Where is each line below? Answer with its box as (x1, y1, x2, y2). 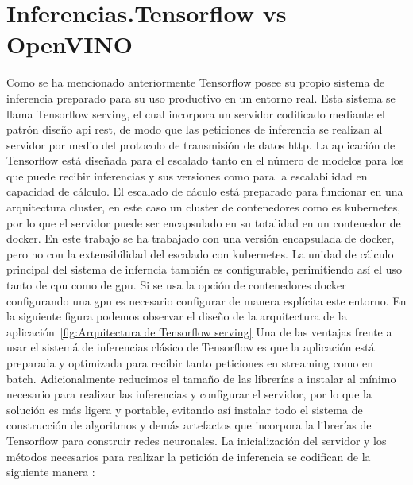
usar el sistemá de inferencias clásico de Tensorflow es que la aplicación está (6, 339, 375, 355)
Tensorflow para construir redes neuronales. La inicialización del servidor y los (6, 432, 387, 448)
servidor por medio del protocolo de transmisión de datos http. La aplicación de (6, 136, 396, 153)
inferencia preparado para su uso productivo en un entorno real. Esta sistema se (6, 89, 396, 106)
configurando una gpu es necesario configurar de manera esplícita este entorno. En (6, 292, 407, 308)
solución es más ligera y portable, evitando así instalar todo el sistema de (6, 401, 363, 417)
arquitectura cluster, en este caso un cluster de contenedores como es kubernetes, (6, 199, 401, 215)
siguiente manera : (6, 464, 95, 480)
